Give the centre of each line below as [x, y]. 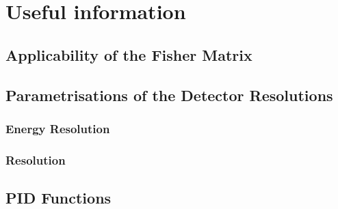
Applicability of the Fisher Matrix [129, 54]
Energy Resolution [58, 128]
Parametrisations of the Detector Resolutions [169, 95]
